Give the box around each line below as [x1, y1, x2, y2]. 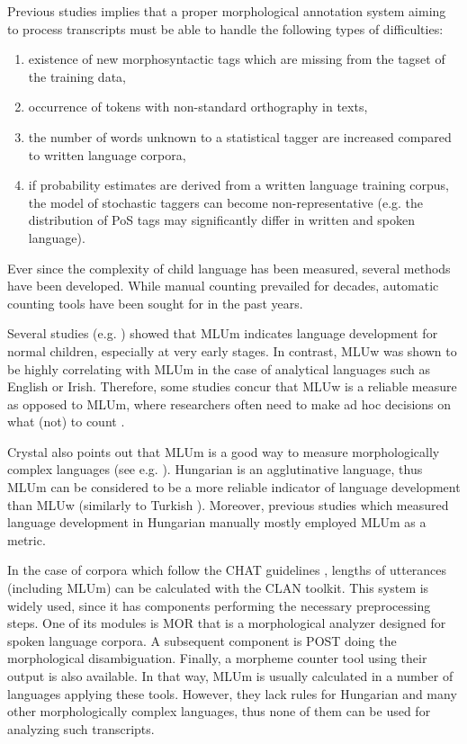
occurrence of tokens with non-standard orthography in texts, [28, 97, 368, 116]
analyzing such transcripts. [7, 719, 155, 738]
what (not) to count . [7, 412, 125, 431]
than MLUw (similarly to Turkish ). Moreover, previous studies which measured [7, 495, 449, 514]
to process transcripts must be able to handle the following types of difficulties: [7, 19, 444, 38]
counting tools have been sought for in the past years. [7, 293, 303, 312]
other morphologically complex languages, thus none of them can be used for [7, 702, 431, 721]
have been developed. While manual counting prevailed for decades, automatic [7, 276, 439, 295]
